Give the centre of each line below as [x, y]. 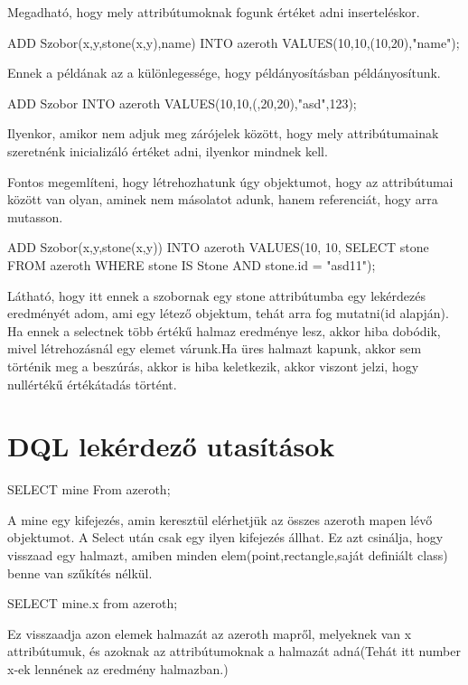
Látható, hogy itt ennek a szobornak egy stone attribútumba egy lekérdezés [216, 295]
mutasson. [35, 216]
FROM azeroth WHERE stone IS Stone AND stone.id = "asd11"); [192, 264]
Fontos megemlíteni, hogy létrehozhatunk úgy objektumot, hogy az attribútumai [230, 181]
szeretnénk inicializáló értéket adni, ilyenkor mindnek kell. [168, 150]
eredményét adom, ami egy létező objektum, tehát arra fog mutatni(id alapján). [228, 313]
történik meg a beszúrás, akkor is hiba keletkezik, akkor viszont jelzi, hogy [213, 366]
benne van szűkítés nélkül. [80, 572]
